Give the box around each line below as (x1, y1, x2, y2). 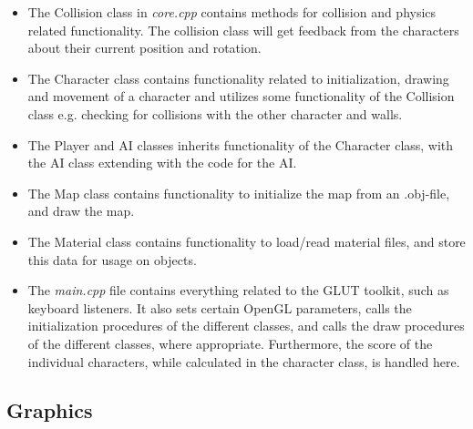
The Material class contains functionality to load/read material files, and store (27, 231, 466, 250)
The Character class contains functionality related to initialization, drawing (27, 68, 449, 87)
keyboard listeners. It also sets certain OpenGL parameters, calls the (27, 298, 412, 317)
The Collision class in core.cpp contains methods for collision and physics (27, 3, 437, 21)
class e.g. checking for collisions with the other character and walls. (27, 104, 403, 123)
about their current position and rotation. (27, 38, 262, 57)
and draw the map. (27, 201, 135, 220)
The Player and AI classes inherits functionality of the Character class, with (27, 135, 454, 154)
